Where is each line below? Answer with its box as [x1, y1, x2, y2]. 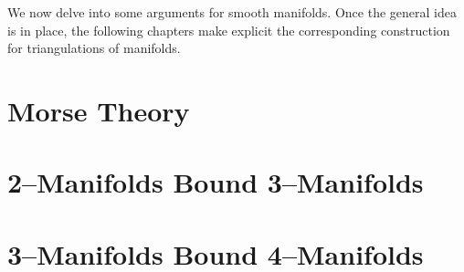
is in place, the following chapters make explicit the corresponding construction [7, 20, 450, 39]
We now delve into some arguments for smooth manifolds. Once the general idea [7, 3, 457, 21]
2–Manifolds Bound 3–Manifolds [7, 163, 424, 201]
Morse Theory [7, 91, 190, 129]
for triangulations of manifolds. [7, 38, 181, 58]
